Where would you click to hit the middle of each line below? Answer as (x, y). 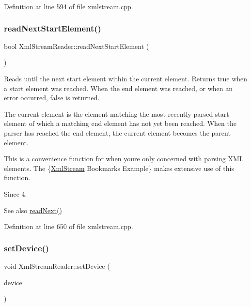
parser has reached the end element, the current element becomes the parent (117, 132)
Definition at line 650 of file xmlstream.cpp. (69, 226)
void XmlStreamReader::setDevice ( (57, 266)
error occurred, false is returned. (52, 98)
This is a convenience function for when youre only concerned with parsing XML (124, 159)
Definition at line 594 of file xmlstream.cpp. (69, 6)
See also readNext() (33, 210)
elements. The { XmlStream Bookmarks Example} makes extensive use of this (119, 168)
